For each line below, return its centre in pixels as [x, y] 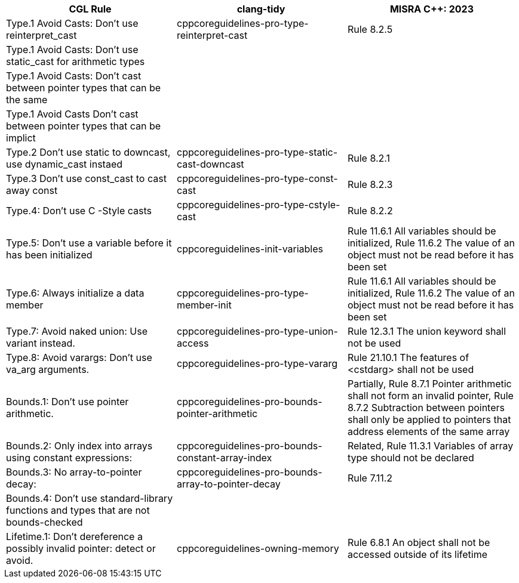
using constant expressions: [69, 458]
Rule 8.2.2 [370, 211]
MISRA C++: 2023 [432, 9]
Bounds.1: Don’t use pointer [67, 402]
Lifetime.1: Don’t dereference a [74, 536]
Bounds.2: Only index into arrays [79, 446]
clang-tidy [261, 9]
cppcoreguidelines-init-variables [250, 249]
